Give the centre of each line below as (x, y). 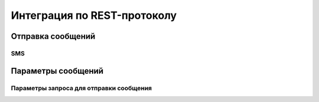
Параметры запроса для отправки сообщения (82, 88)
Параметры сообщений (57, 71)
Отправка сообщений (53, 36)
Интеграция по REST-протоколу (94, 15)
